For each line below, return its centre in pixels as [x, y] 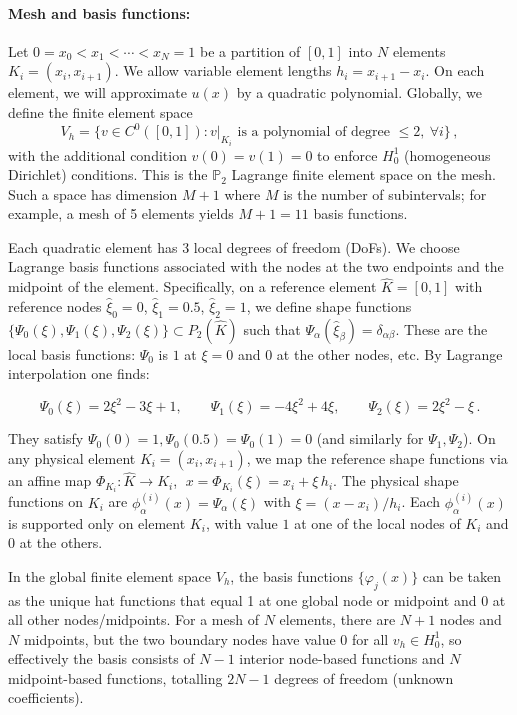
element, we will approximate [97, 92]
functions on [46, 501]
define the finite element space [100, 111]
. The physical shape [396, 480]
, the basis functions [292, 575]
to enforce [347, 154]
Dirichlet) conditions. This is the [108, 174]
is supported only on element [97, 522]
